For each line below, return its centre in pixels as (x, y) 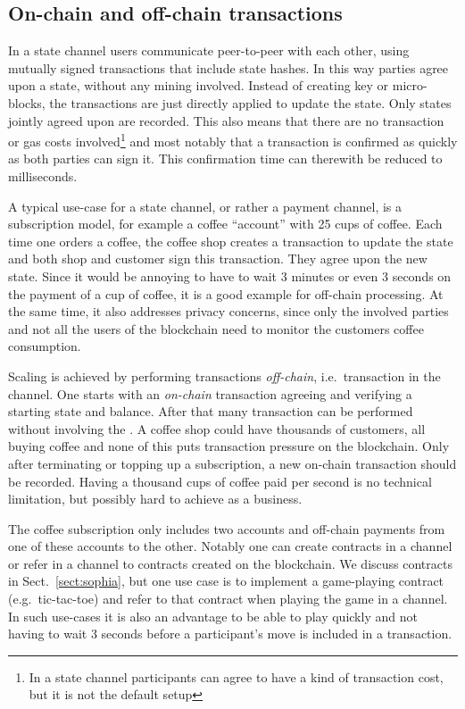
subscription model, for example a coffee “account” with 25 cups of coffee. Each (225, 224)
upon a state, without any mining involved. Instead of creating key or (199, 85)
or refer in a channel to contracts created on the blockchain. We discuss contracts (230, 563)
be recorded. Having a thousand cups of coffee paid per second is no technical (220, 481)
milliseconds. (43, 176)
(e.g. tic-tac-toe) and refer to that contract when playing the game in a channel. (228, 599)
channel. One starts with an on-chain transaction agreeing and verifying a (210, 393)
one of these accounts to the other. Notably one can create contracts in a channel (230, 546)
